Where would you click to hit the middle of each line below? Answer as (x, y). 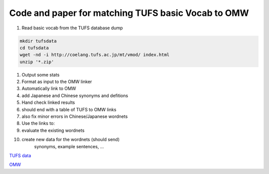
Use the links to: (38, 123)
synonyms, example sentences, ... (69, 146)
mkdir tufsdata (38, 41)
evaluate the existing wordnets (53, 130)
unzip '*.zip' (37, 62)
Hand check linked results (48, 102)
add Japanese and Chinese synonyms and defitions (75, 95)
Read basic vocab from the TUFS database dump (72, 28)
